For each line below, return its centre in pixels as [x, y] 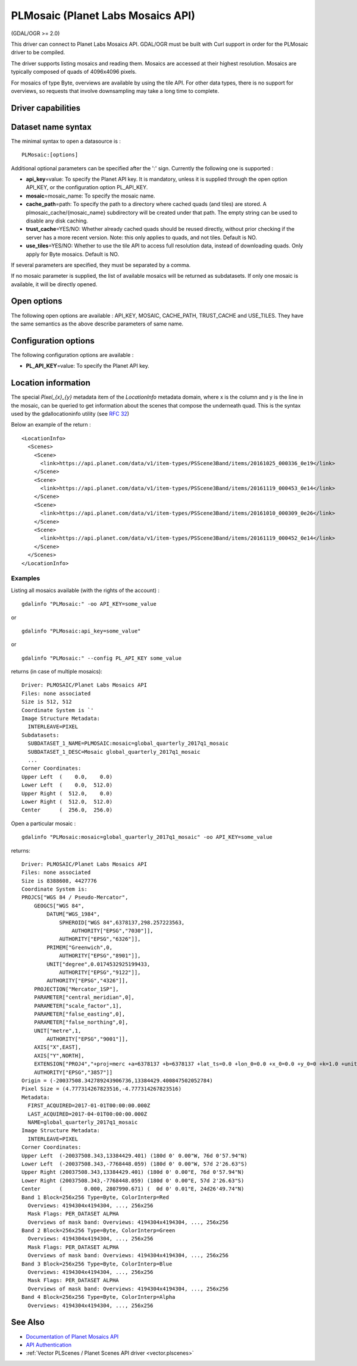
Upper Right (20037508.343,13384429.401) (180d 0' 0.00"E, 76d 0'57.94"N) [133, 1172]
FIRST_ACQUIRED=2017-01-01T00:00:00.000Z [89, 1106]
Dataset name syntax [51, 127]
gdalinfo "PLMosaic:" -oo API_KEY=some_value [89, 604]
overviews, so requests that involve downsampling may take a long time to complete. [115, 91]
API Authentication [49, 1345]
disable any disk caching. [57, 221]
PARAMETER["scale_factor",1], [78, 1006]
